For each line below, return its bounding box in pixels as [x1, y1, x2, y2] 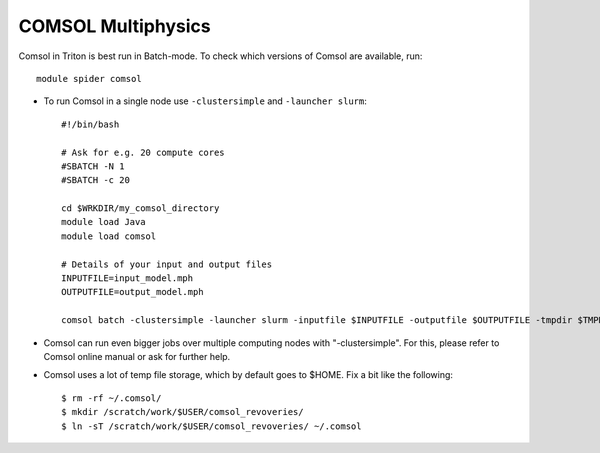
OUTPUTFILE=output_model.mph [61, 286, 204, 298]
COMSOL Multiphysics [18, 15, 211, 37]
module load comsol [61, 230, 157, 242]
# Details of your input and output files [61, 258, 273, 270]
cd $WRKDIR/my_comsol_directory [61, 203, 220, 214]
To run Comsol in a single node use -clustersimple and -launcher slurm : [43, 95, 367, 107]
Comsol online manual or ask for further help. [43, 350, 231, 362]
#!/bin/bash [61, 118, 120, 130]
